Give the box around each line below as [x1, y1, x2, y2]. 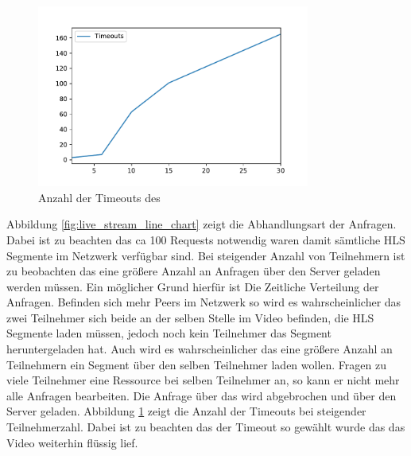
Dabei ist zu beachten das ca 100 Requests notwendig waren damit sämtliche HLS [6, 231, 405, 247]
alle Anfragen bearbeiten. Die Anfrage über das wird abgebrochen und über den [6, 387, 397, 403]
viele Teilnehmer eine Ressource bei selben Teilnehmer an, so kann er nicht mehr [6, 372, 400, 388]
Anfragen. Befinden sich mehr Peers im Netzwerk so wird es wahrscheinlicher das [6, 294, 401, 310]
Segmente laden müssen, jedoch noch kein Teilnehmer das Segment [6, 325, 332, 341]
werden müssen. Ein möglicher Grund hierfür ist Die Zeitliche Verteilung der [6, 278, 379, 294]
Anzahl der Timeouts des [38, 189, 161, 205]
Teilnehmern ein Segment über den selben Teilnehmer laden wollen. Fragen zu [6, 356, 386, 372]
